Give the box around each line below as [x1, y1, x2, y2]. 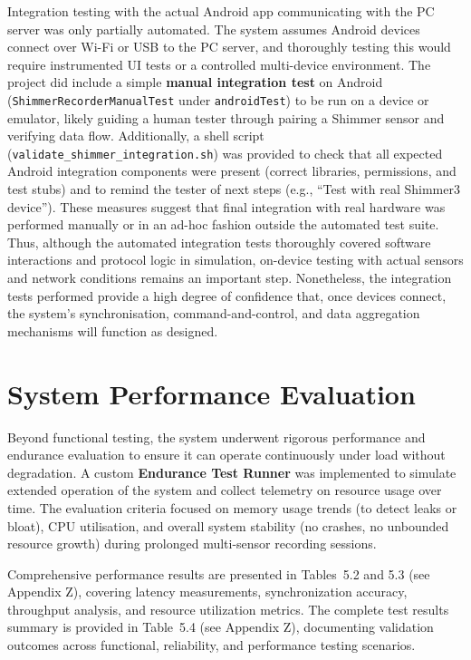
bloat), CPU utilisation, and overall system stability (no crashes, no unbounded [7, 516, 449, 535]
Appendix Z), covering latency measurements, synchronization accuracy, [7, 582, 408, 601]
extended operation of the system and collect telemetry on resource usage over [7, 480, 442, 500]
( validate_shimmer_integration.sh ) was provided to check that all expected [7, 143, 443, 162]
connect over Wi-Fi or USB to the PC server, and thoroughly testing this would [7, 37, 451, 56]
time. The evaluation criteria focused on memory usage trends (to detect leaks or [7, 498, 457, 517]
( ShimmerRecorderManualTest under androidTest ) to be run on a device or [7, 90, 429, 109]
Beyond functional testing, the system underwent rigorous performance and [7, 427, 426, 446]
